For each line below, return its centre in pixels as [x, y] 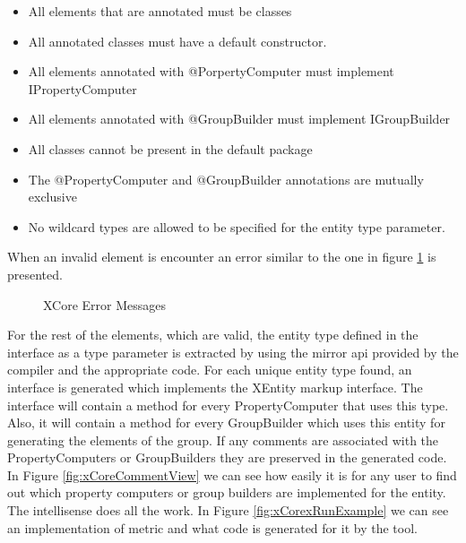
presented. [35, 274]
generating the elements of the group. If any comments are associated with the [223, 440]
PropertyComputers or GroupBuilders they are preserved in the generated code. [227, 457]
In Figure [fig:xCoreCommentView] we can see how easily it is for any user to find [232, 474]
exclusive [52, 197]
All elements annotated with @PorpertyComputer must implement [211, 71]
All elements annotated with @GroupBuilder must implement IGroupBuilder [239, 119]
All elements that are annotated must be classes [160, 11]
